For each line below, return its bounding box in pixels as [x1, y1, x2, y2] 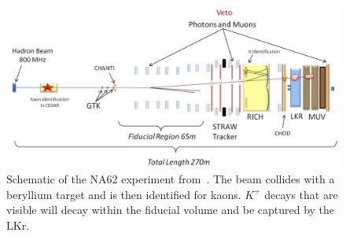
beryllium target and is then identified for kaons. [6, 186, 241, 202]
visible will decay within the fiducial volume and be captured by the [6, 201, 335, 218]
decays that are [264, 186, 338, 202]
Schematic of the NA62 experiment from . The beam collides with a [6, 170, 335, 186]
